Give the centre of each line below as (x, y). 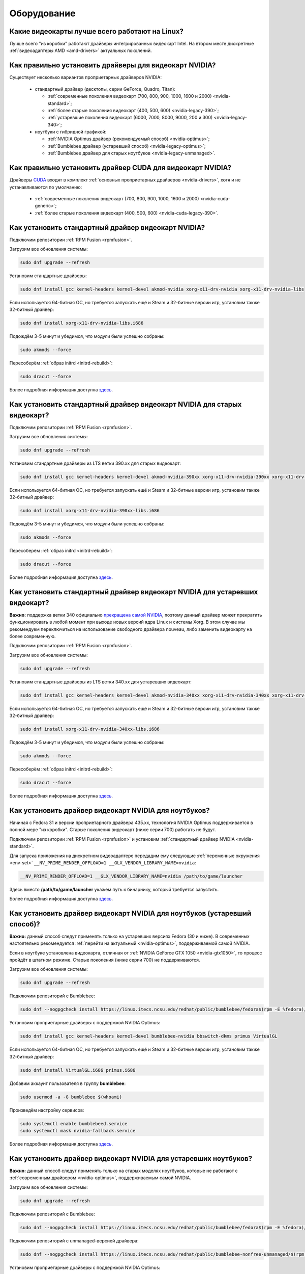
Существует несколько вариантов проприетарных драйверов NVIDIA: (86, 77)
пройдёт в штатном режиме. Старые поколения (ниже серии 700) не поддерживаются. (105, 960)
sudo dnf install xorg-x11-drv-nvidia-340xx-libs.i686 (90, 729)
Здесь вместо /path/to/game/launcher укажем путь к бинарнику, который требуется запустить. (114, 889)
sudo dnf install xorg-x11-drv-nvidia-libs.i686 (82, 323)
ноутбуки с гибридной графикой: (71, 132)
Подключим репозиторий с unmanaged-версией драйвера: (74, 1240)
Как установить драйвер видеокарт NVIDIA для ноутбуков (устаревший (130, 913)
